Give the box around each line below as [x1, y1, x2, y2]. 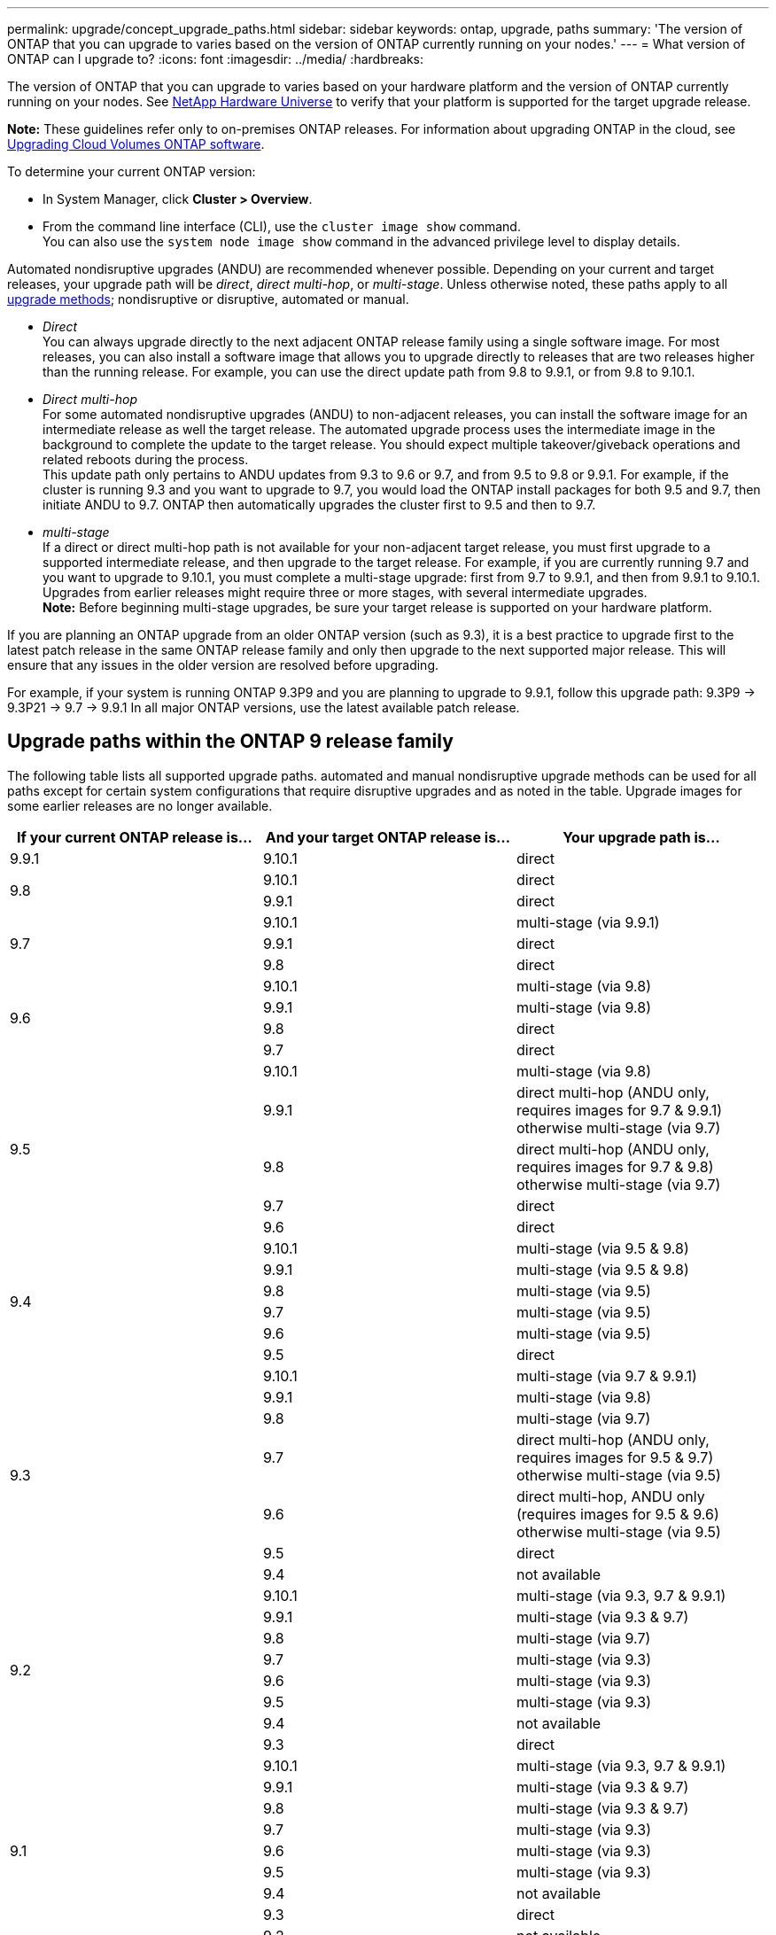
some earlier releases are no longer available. [7, 797, 273, 813]
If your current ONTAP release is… [17, 828, 252, 846]
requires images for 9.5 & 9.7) [516, 1448, 714, 1466]
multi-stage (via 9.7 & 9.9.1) [516, 1366, 697, 1385]
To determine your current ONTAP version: [7, 164, 256, 179]
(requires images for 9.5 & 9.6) [516, 1504, 719, 1523]
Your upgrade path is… [563, 828, 720, 846]
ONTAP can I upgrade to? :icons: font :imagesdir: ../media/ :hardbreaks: [7, 51, 424, 66]
